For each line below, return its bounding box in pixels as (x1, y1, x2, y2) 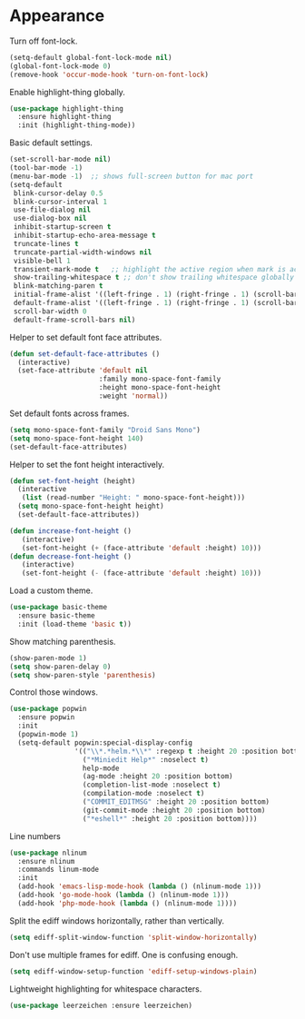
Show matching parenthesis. (9, 636, 116, 647)
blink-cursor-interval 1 (13, 197, 107, 206)
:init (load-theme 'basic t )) (17, 619, 132, 628)
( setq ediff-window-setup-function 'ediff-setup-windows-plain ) (9, 966, 258, 976)
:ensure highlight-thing (17, 113, 112, 122)
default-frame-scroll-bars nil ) (13, 315, 136, 324)
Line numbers (9, 830, 61, 841)
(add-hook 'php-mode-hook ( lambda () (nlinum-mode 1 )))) (17, 898, 238, 908)
